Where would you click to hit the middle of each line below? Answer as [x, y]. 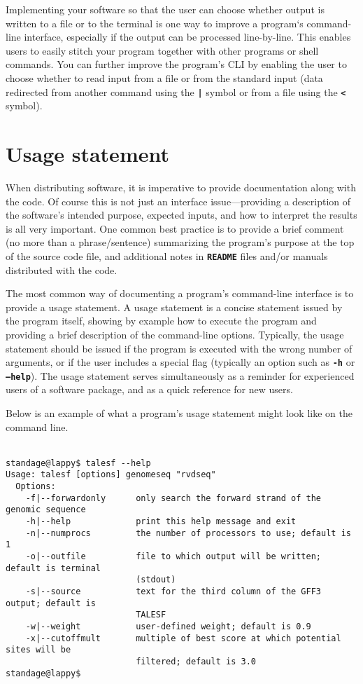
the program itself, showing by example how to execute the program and [161, 321]
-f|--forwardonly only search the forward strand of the [173, 498]
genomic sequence [46, 510]
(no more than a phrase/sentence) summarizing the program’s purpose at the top [180, 242]
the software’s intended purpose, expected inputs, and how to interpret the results [181, 215]
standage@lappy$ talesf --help [78, 463]
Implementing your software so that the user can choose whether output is [165, 9]
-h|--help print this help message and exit [161, 522]
